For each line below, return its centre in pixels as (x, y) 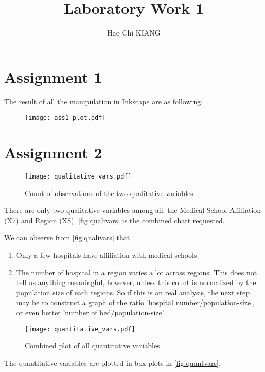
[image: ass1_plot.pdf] (65, 118)
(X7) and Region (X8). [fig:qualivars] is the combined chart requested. (114, 220)
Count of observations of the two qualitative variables (109, 193)
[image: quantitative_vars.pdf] (80, 329)
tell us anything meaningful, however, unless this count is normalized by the (136, 282)
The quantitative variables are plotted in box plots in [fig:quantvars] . (112, 362)
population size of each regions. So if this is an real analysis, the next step (133, 292)
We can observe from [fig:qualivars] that (67, 237)
